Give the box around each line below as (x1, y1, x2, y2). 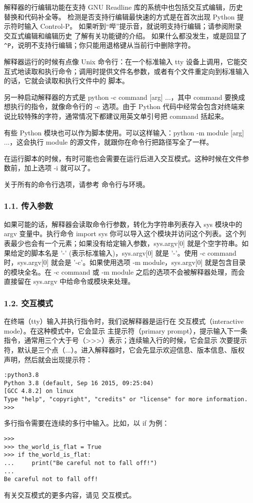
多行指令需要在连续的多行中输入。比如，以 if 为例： (4, 418, 169, 428)
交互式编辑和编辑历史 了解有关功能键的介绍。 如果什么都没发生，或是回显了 (4, 30, 247, 40)
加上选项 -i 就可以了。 (24, 163, 94, 173)
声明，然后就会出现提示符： (4, 354, 92, 364)
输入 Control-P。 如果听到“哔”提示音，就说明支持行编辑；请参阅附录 (24, 21, 242, 31)
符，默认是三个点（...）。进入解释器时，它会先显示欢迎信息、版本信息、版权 (4, 344, 245, 354)
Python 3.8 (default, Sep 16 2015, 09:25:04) (4, 379, 154, 387)
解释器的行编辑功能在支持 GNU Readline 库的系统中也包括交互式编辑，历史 (4, 2, 243, 12)
